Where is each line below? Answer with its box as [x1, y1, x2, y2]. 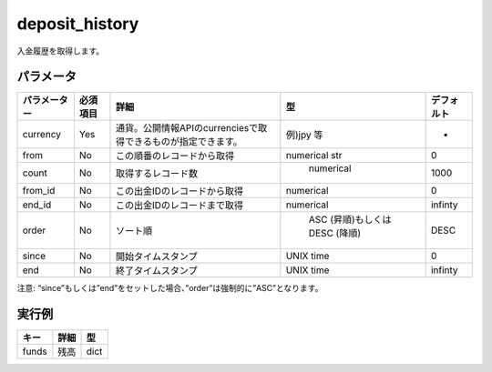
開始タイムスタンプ [115, 250, 198, 263]
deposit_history [16, 14, 139, 34]
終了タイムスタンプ [115, 265, 198, 277]
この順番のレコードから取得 [115, 150, 235, 163]
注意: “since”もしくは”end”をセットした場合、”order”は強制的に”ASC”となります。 [16, 283, 323, 294]
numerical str [285, 149, 343, 162]
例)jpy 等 [285, 128, 323, 141]
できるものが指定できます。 [124, 136, 243, 148]
